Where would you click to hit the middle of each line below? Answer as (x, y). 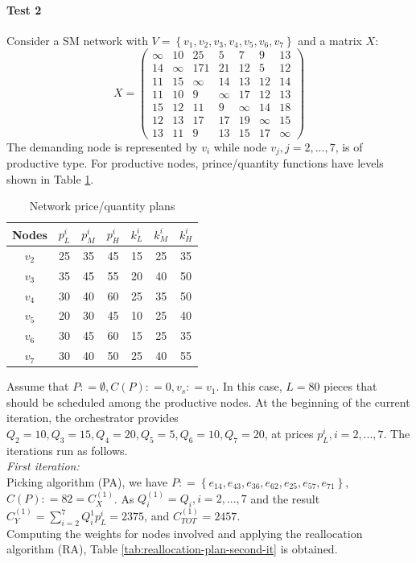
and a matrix (330, 40)
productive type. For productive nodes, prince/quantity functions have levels (195, 163)
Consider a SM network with (77, 40)
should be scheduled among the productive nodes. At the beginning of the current (208, 402)
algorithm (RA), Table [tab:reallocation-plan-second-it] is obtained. (172, 549)
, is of (349, 146)
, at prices (289, 434)
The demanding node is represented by (102, 146)
